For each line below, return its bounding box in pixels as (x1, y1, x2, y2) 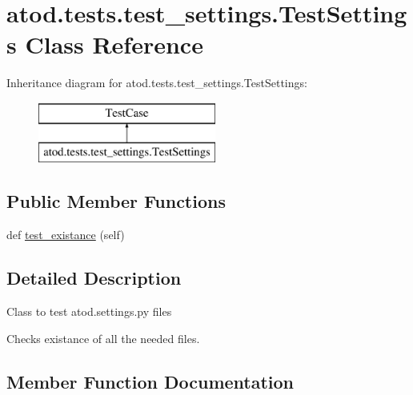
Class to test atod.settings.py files (6, 303, 172, 320)
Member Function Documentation (6, 369, 295, 393)
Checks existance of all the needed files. (6, 329, 200, 346)
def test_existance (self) (6, 226, 125, 243)
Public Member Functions (6, 189, 226, 213)
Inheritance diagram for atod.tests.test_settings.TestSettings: (6, 74, 307, 91)
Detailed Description (6, 265, 182, 290)
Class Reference (25, 28, 203, 61)
